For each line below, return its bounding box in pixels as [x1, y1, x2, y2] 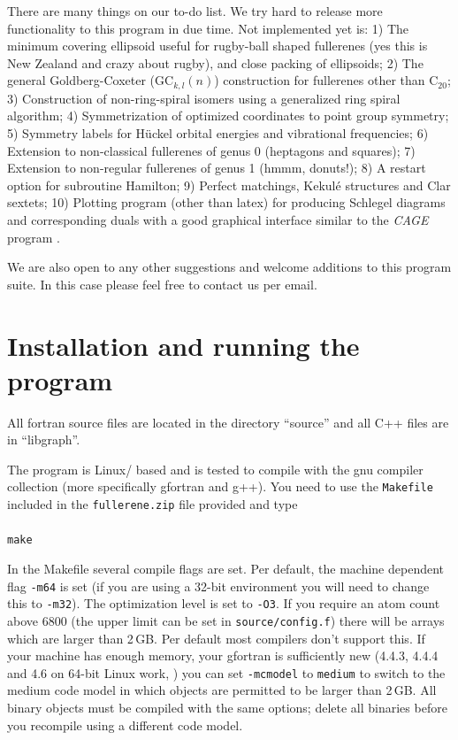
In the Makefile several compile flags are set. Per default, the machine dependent [7, 559, 445, 578]
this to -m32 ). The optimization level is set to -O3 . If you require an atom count [7, 594, 440, 613]
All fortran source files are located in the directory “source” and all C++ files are [7, 412, 449, 431]
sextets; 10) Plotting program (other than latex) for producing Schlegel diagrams [7, 193, 446, 212]
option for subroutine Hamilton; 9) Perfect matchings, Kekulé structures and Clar [7, 175, 451, 194]
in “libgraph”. [7, 430, 80, 449]
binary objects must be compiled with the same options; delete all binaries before [7, 698, 447, 717]
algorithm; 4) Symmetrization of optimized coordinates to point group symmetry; [7, 106, 449, 125]
